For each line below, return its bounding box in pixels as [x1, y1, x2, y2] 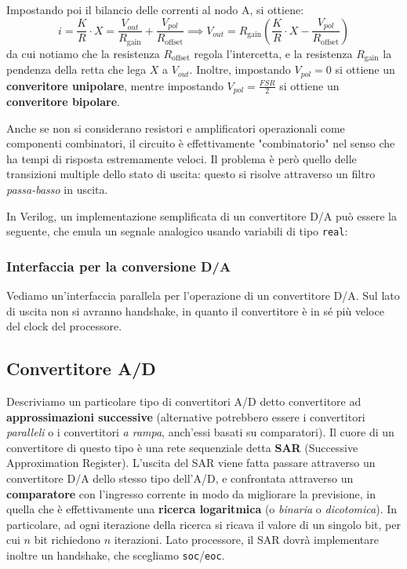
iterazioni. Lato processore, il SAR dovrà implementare [114, 531, 379, 548]
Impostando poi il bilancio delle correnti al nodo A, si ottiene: [6, 2, 304, 17]
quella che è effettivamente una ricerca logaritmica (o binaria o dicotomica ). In [6, 501, 398, 517]
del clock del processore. [6, 318, 122, 334]
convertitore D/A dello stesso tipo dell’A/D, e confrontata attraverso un [6, 469, 354, 486]
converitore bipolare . [6, 93, 120, 109]
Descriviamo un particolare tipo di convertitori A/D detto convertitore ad [6, 393, 362, 410]
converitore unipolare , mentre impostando [6, 77, 223, 93]
